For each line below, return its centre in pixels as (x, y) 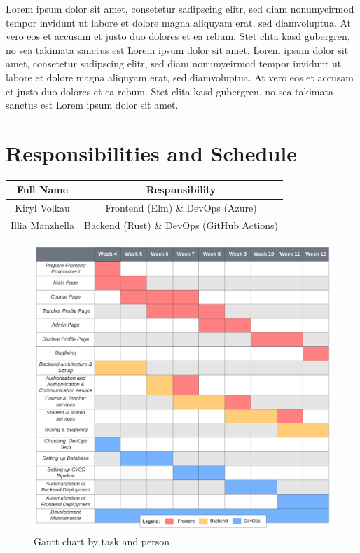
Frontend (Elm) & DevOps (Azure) (181, 208)
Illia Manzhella (43, 225)
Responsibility (181, 190)
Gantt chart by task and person (102, 541)
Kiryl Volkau (42, 208)
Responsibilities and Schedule (151, 152)
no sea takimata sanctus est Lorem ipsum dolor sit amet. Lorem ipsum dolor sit (177, 49)
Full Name (42, 190)
